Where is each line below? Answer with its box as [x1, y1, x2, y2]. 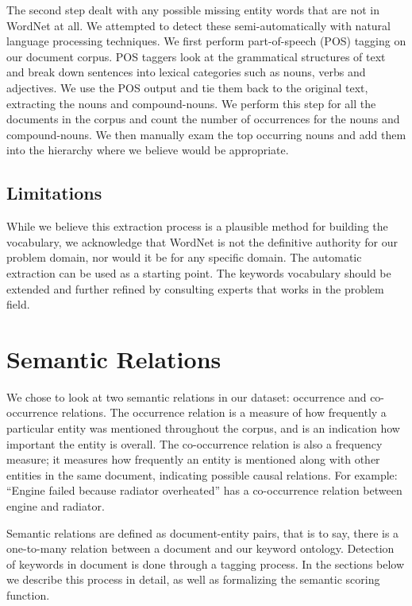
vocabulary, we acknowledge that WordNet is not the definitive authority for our [6, 233, 399, 250]
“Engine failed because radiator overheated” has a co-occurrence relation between [6, 482, 402, 499]
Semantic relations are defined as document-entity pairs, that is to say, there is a [6, 524, 399, 541]
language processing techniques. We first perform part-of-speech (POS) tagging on [6, 33, 406, 49]
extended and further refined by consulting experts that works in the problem [6, 280, 384, 297]
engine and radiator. [6, 497, 105, 514]
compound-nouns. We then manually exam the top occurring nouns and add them [6, 126, 406, 142]
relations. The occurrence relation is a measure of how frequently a [61, 404, 387, 421]
